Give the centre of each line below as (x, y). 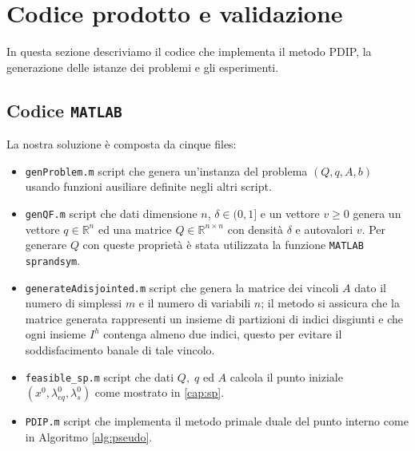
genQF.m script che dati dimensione (111, 213)
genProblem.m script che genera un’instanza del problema (166, 170)
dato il (370, 287)
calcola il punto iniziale (286, 376)
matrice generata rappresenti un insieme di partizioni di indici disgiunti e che (214, 318)
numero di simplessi (74, 303)
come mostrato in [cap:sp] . (160, 392)
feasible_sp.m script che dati (100, 376)
